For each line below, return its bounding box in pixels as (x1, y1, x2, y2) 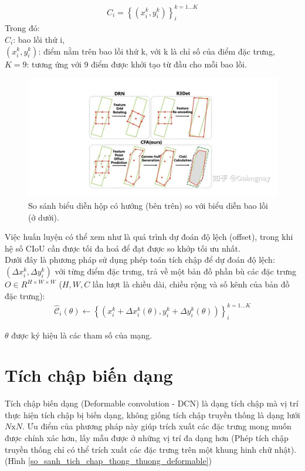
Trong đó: (5, 22, 40, 34)
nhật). (274, 443, 297, 455)
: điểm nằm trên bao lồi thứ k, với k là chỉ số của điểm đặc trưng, (38, 45, 275, 57)
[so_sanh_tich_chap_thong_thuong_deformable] (28, 455, 209, 467)
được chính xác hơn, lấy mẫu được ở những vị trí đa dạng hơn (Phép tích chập (5, 432, 289, 444)
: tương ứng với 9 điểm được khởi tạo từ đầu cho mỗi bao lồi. (26, 57, 247, 70)
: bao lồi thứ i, (13, 33, 65, 45)
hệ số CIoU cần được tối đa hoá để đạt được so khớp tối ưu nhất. (5, 242, 240, 254)
